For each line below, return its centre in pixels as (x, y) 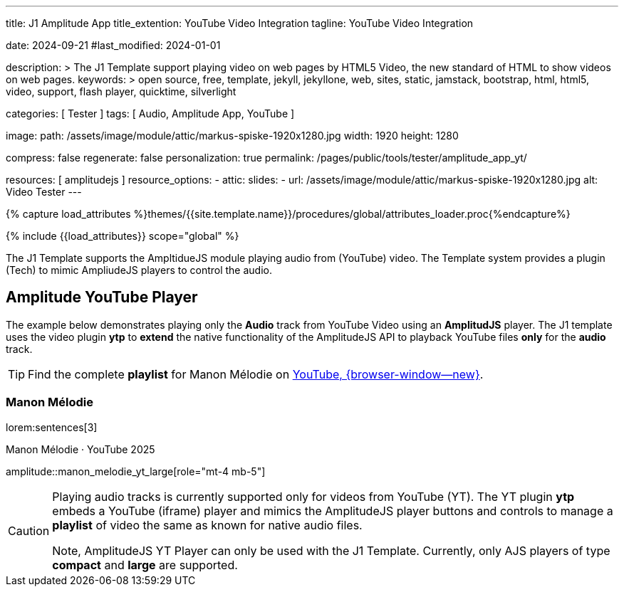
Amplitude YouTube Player (102, 297)
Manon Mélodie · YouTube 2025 (80, 449)
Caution (29, 530)
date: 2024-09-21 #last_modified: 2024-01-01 (113, 45)
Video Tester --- (44, 192)
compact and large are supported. (145, 565)
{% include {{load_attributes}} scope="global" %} (123, 236)
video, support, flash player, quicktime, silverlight (121, 91)
